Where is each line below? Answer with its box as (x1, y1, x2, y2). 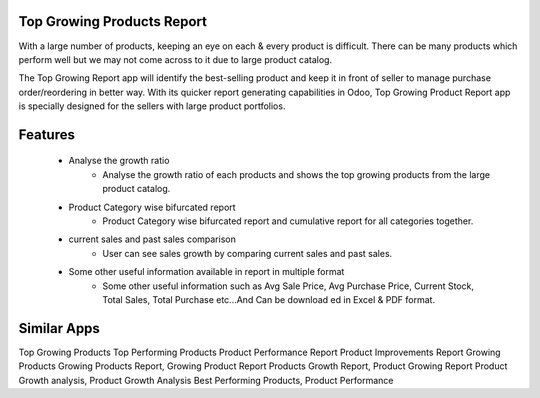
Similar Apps (18, 320, 100, 337)
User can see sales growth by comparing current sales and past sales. (102, 247, 393, 259)
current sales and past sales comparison (68, 233, 237, 245)
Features (18, 126, 75, 143)
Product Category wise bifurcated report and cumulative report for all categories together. (102, 215, 474, 227)
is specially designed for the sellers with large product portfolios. (18, 100, 286, 112)
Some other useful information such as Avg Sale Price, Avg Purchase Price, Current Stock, (102, 280, 475, 292)
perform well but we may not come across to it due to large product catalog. (18, 53, 333, 65)
